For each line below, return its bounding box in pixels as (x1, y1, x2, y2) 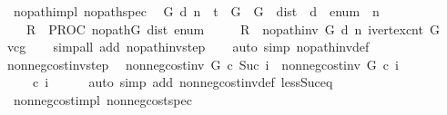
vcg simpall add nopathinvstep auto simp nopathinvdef (6, 37, 370, 56)
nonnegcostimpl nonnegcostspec (13, 90, 192, 109)
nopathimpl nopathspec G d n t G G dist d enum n (13, 2, 380, 20)
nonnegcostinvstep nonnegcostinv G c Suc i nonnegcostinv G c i (6, 54, 399, 73)
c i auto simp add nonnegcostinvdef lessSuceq (32, 72, 333, 91)
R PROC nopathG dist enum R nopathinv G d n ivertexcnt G (25, 19, 440, 38)
